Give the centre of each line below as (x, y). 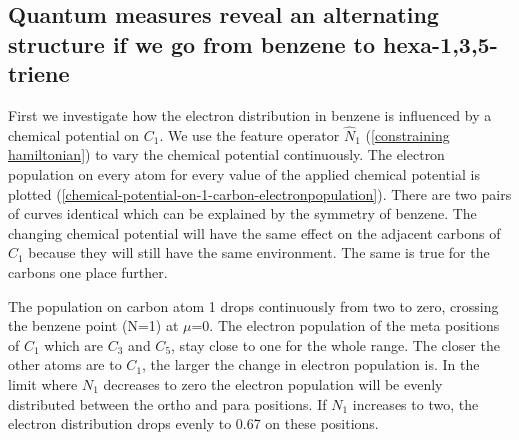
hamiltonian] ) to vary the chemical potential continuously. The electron (226, 154)
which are (74, 344)
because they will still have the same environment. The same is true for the (259, 252)
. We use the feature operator (249, 134)
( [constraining (407, 134)
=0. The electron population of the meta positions (345, 325)
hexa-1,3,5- (440, 43)
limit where (43, 383)
